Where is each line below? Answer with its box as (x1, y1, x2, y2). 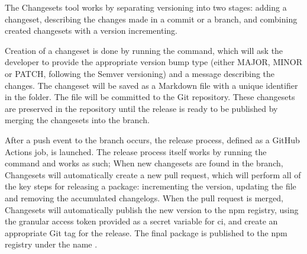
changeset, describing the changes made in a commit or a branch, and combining (5, 12, 298, 25)
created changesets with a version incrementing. (5, 24, 177, 37)
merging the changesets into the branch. (5, 114, 150, 126)
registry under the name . (5, 238, 98, 250)
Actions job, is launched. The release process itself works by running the (5, 145, 267, 157)
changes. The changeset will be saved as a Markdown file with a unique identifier (5, 79, 298, 91)
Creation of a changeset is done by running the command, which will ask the (5, 44, 283, 56)
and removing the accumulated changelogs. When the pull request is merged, (5, 191, 283, 204)
